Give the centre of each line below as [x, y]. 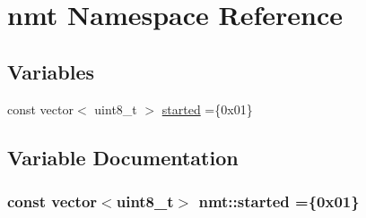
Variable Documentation [123, 157]
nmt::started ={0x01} [279, 201]
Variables [51, 71]
